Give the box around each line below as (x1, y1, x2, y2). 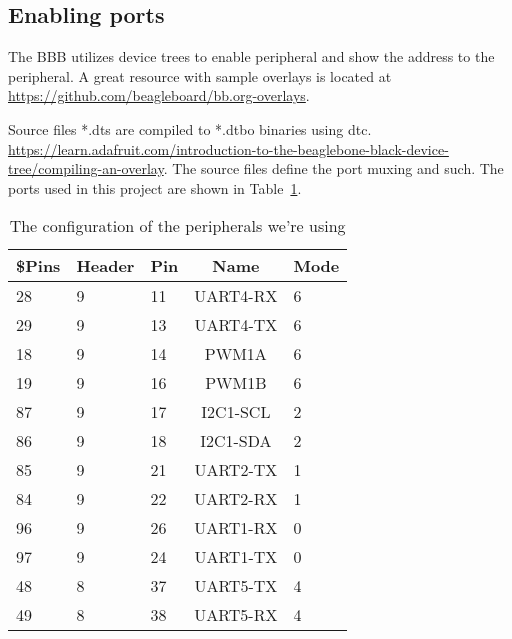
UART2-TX (194, 458, 278, 482)
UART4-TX (194, 313, 278, 337)
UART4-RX (194, 284, 278, 308)
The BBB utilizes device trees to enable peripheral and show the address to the (8, 46, 495, 67)
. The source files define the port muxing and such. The (163, 158, 504, 179)
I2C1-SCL (201, 400, 271, 424)
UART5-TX (194, 574, 278, 598)
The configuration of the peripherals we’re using (9, 214, 346, 238)
